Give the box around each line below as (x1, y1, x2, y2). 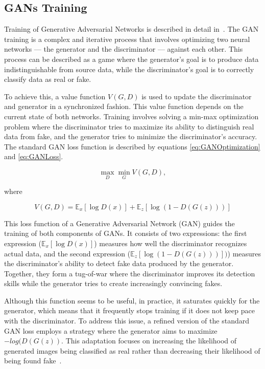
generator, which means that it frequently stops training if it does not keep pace (4, 305, 255, 316)
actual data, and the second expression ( (4, 248, 131, 258)
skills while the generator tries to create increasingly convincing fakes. (4, 278, 223, 289)
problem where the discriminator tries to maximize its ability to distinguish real (4, 121, 254, 132)
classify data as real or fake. (4, 74, 91, 84)
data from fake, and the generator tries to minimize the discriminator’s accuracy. (4, 131, 257, 142)
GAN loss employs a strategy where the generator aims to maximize (4, 325, 218, 336)
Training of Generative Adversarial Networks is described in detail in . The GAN (4, 24, 259, 34)
